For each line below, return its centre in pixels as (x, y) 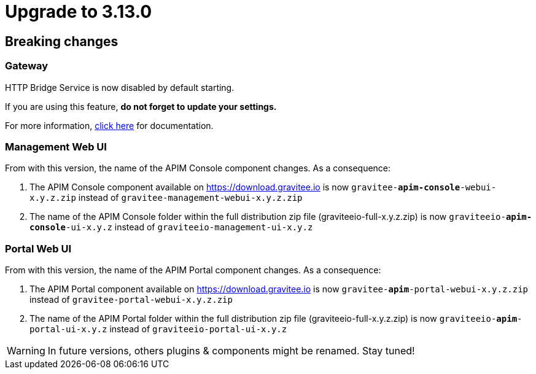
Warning (26, 351)
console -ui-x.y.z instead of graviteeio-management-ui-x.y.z (171, 227)
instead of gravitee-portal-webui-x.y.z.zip (131, 300)
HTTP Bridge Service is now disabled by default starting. (120, 87)
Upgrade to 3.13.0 (79, 12)
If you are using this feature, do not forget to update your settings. (141, 106)
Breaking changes (62, 41)
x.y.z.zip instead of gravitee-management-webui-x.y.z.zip (166, 198)
